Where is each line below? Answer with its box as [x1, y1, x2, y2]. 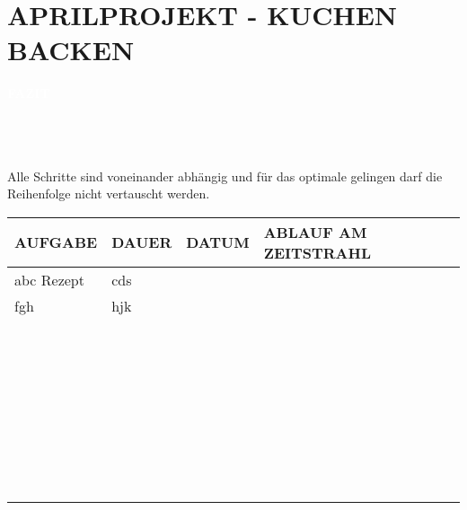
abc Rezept [14, 268, 84, 290]
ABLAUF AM [263, 221, 367, 242]
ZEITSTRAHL [263, 242, 371, 263]
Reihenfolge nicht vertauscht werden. [7, 184, 210, 203]
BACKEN [7, 31, 135, 68]
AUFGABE [14, 232, 98, 253]
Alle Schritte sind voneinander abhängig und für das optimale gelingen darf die [7, 166, 443, 185]
